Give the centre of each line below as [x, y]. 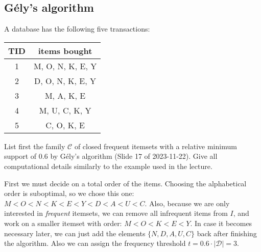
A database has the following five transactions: [77, 29]
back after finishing [227, 233]
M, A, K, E [65, 95]
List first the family [35, 146]
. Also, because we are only [187, 203]
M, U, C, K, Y [65, 110]
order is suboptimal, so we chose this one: [69, 193]
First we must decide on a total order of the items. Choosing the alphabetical [125, 183]
